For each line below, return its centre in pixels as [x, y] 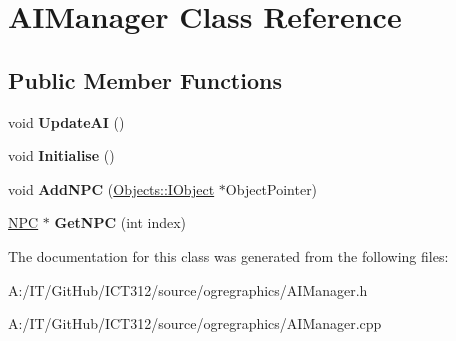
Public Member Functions [145, 79]
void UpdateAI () [66, 121]
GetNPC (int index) [120, 222]
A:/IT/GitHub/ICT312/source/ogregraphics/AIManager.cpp [195, 323]
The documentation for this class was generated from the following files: [228, 255]
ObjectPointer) [271, 188]
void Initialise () [61, 155]
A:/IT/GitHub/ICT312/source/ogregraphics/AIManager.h [188, 289]
